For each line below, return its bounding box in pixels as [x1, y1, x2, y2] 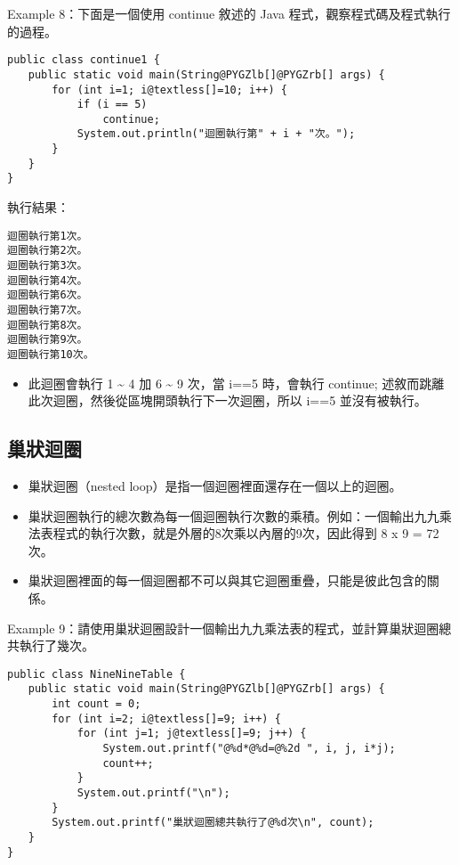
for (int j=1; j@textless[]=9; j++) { [76, 727, 307, 740]
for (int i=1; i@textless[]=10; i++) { [52, 83, 287, 96]
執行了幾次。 [19, 636, 94, 655]
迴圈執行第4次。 [7, 273, 88, 287]
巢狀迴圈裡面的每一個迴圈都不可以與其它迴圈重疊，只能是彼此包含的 [28, 571, 427, 590]
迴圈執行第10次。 [7, 347, 94, 361]
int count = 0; [52, 698, 141, 711]
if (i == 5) [76, 98, 148, 111]
